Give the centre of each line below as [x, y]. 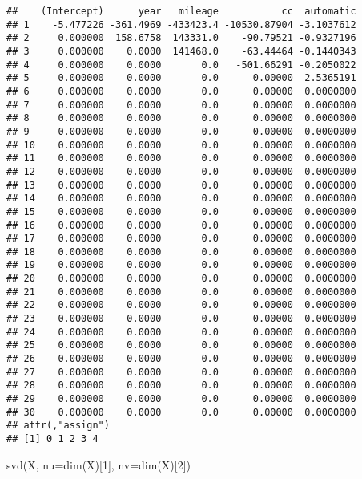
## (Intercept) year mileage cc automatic [181, 11]
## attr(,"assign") [58, 426]
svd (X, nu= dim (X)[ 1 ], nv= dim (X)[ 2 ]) [99, 464]
